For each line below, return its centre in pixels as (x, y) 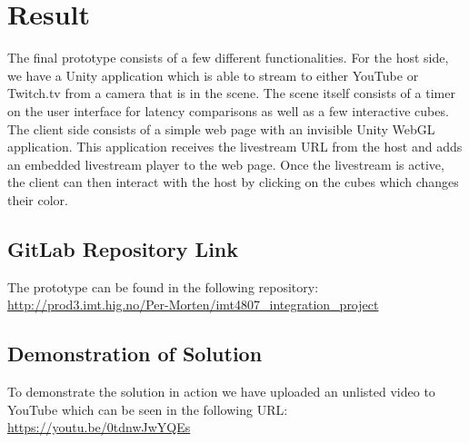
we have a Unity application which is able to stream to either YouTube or (213, 75)
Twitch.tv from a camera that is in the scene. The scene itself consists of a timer (231, 93)
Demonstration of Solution (135, 354)
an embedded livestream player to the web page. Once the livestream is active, (226, 164)
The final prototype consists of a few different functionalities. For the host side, (228, 58)
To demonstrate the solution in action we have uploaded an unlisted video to (221, 392)
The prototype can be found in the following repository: (163, 286)
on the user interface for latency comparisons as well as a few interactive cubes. (228, 110)
